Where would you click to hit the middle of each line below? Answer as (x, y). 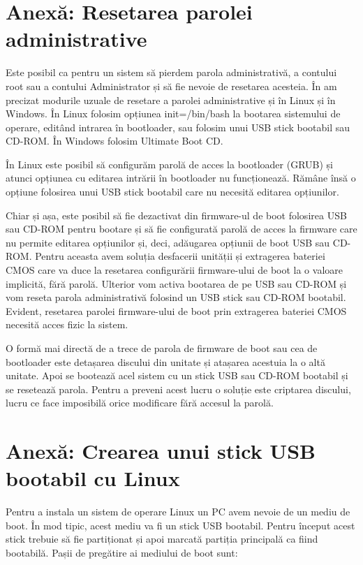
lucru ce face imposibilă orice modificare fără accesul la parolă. (140, 403)
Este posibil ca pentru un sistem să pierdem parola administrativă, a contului (171, 72)
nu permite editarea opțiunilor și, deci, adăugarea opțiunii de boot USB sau (168, 242)
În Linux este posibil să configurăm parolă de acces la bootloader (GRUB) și (169, 164)
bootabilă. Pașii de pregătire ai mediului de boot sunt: (122, 553)
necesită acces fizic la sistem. (67, 324)
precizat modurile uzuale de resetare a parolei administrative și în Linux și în (171, 100)
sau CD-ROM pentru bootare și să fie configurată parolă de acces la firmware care (181, 229)
